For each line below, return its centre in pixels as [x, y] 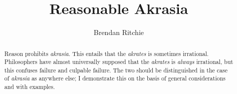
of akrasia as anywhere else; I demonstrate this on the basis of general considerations [115, 78]
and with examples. [30, 87]
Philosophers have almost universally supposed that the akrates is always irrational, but [119, 62]
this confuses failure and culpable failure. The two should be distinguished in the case [116, 70]
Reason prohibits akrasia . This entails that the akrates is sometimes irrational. [106, 53]
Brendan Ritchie [119, 32]
